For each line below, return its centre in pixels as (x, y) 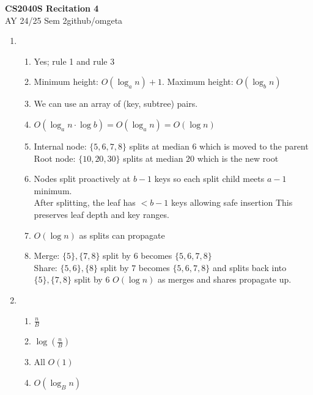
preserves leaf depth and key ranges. (101, 214)
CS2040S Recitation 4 (52, 8)
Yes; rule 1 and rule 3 (74, 61)
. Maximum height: (197, 82)
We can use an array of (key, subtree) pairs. (116, 103)
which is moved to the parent (254, 146)
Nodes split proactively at (82, 179)
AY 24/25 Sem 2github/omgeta (64, 20)
